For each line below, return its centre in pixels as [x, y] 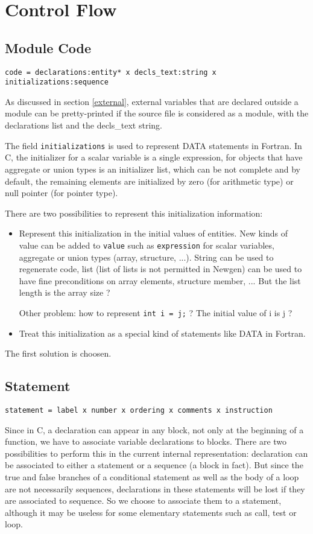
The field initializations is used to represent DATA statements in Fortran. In [153, 145]
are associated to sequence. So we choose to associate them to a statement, [143, 501]
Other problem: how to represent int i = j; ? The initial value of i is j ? [156, 312]
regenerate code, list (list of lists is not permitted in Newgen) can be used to [160, 269]
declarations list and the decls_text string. [84, 125]
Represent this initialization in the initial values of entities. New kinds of [153, 233]
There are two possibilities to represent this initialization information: [134, 213]
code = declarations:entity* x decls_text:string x [111, 72]
